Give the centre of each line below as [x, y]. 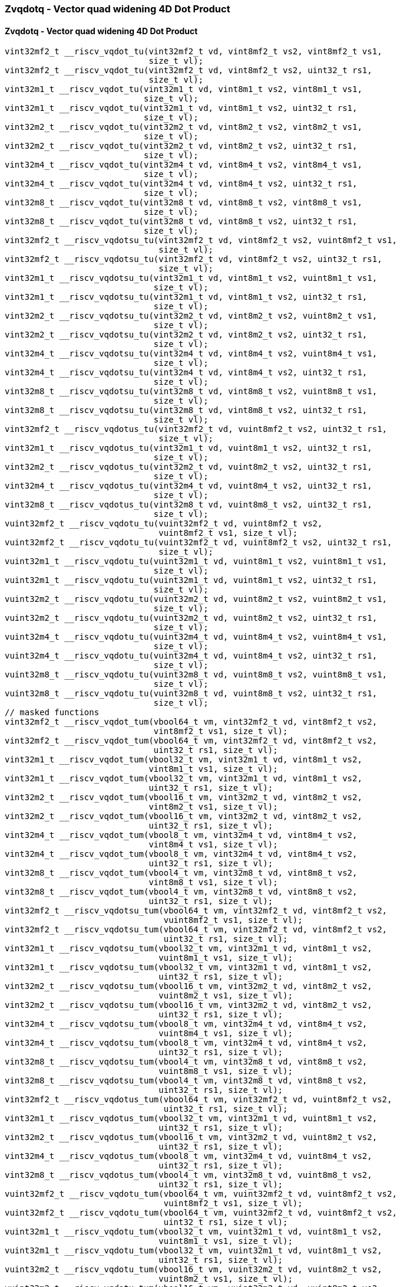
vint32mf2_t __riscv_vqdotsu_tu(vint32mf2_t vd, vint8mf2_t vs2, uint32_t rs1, [194, 259]
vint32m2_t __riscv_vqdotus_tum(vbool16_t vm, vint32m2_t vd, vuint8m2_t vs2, [191, 1137]
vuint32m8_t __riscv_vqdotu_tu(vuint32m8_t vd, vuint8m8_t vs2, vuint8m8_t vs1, [196, 675]
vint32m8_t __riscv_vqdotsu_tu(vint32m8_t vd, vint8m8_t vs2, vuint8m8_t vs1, [191, 392]
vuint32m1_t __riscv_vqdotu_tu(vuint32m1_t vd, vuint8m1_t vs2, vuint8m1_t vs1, [196, 561]
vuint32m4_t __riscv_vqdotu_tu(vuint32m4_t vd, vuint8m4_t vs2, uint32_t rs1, [191, 656]
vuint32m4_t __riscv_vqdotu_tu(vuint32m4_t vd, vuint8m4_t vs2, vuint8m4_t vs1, [196, 637]
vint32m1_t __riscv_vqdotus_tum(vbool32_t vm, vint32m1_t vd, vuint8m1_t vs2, [191, 1119]
